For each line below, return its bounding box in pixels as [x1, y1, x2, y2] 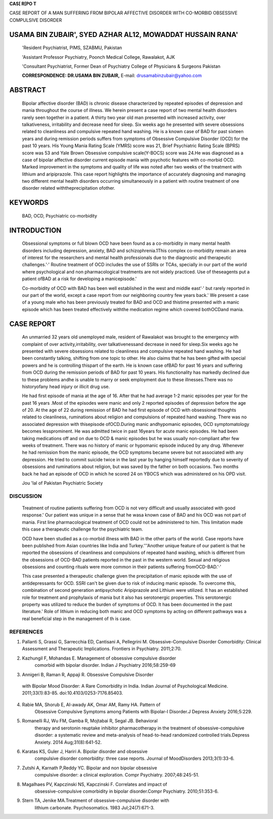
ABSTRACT [9, 86, 47, 95]
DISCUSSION [9, 492, 42, 499]
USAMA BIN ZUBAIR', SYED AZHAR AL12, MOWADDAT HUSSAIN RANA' [9, 30, 239, 39]
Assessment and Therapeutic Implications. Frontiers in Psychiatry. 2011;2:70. [22, 645, 182, 652]
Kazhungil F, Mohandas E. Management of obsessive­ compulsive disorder [22, 655, 176, 661]
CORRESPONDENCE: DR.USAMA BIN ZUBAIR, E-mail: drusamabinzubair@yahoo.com [22, 72, 202, 78]
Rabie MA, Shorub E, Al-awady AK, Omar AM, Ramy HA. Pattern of [22, 701, 161, 708]
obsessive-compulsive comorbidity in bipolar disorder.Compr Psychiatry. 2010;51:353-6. [34, 788, 219, 794]
